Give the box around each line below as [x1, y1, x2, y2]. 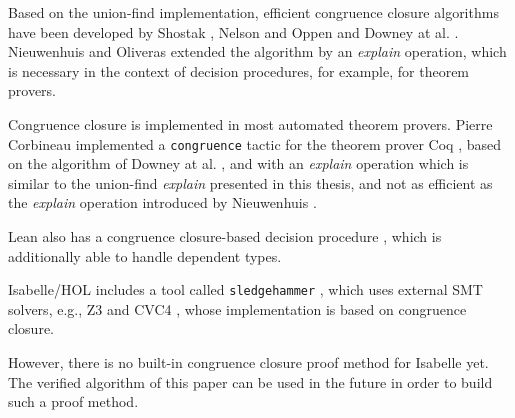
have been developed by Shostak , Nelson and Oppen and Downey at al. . [8, 21, 459, 42]
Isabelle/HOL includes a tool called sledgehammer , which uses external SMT [8, 279, 483, 300]
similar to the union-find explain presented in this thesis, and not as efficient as [8, 172, 493, 193]
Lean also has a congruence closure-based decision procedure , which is [8, 226, 442, 246]
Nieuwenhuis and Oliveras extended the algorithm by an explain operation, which [8, 41, 507, 62]
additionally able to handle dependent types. [8, 245, 282, 266]
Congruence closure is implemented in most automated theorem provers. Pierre [8, 113, 493, 134]
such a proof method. [8, 391, 139, 412]
